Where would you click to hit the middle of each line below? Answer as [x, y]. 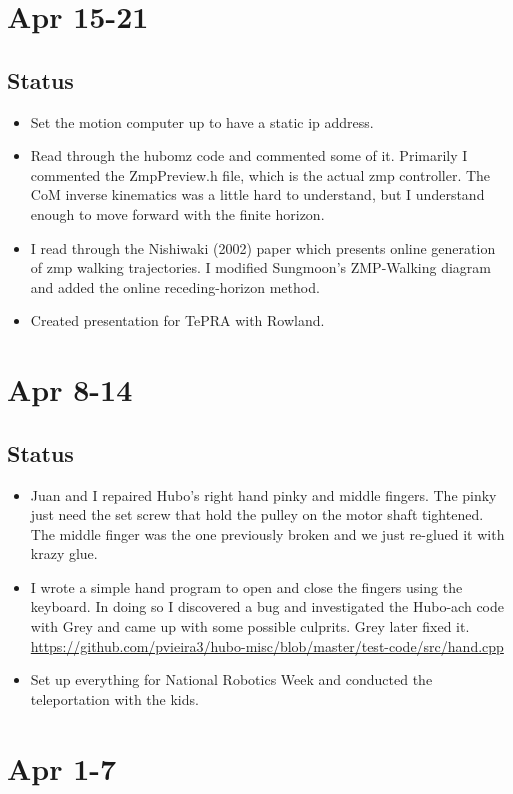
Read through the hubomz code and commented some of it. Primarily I [249, 155]
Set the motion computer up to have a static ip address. [202, 121]
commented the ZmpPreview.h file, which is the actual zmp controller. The [260, 174]
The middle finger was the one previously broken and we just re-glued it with [267, 533]
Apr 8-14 [70, 389]
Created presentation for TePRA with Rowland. [177, 320]
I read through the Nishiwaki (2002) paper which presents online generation [263, 247]
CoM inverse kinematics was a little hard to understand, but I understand [257, 194]
